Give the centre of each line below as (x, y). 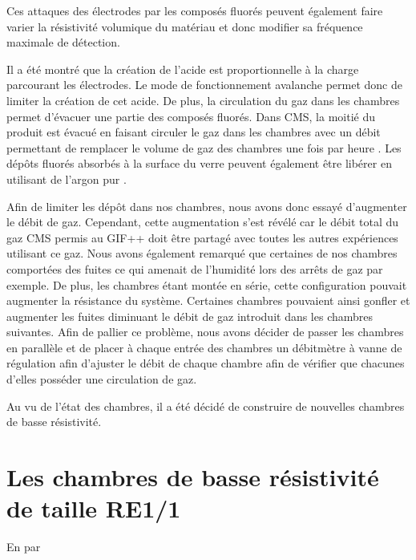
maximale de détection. (63, 42)
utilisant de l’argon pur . (67, 179)
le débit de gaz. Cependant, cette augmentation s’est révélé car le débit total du (203, 222)
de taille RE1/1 (94, 508)
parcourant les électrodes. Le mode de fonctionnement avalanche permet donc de (204, 85)
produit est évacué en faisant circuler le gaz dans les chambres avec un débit (194, 132)
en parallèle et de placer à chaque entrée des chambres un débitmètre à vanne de (204, 347)
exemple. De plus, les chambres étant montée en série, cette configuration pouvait (207, 284)
